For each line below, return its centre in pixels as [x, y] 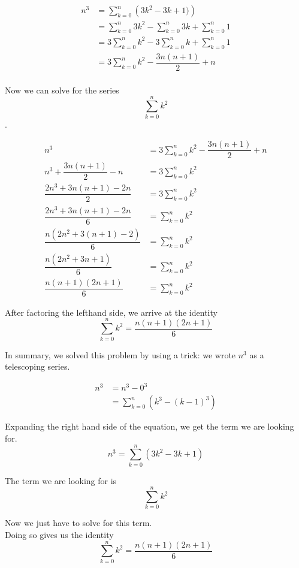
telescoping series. [37, 366]
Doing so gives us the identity [59, 534]
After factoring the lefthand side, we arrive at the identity [111, 312]
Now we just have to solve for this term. [78, 523]
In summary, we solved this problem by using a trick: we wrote [120, 354]
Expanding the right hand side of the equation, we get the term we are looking [149, 426]
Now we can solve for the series [62, 90]
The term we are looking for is [61, 480]
